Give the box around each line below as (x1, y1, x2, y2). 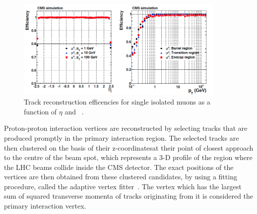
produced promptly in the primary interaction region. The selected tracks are (4, 132, 239, 143)
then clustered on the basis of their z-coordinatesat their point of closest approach (4, 142, 254, 153)
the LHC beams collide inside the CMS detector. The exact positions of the (4, 161, 234, 172)
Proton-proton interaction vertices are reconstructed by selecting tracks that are (4, 123, 248, 133)
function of (24, 106, 57, 116)
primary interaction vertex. (4, 201, 86, 211)
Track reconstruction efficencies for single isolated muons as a (24, 97, 210, 107)
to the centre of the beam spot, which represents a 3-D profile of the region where (4, 152, 253, 162)
